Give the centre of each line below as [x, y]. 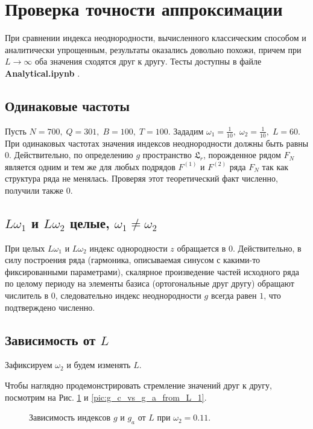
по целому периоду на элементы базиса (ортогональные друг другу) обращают [150, 283]
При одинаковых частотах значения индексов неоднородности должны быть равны [157, 143]
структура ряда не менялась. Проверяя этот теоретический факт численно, [141, 178]
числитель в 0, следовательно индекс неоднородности [103, 295]
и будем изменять [99, 365]
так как [275, 166]
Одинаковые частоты [67, 105]
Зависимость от [50, 339]
